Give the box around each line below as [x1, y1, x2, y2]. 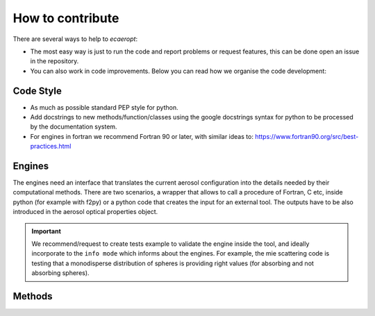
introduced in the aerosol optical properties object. [12, 208, 158, 216]
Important [31, 226, 62, 235]
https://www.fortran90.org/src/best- [254, 132, 359, 140]
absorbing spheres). [31, 269, 90, 277]
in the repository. [30, 57, 79, 65]
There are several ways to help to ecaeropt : [12, 35, 138, 43]
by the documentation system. [30, 122, 117, 131]
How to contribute [12, 10, 119, 26]
